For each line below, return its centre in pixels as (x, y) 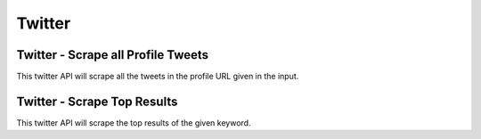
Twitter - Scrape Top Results (97, 101)
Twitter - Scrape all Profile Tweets (113, 55)
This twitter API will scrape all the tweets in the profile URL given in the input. (158, 77)
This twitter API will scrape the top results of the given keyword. (134, 123)
